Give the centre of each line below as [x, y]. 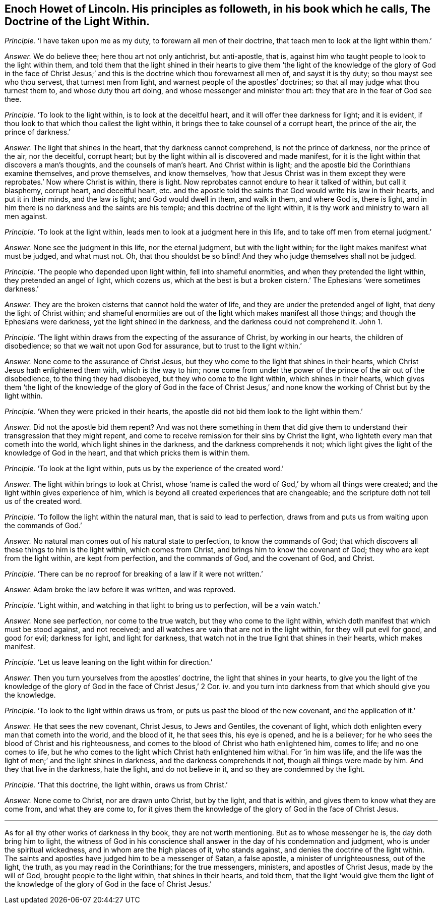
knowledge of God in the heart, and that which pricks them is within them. [127, 453]
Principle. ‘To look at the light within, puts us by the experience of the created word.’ [144, 469]
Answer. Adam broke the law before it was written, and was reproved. [120, 590]
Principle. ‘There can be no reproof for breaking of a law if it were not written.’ [134, 574]
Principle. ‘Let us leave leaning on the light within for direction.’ [109, 662]
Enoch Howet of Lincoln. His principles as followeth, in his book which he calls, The [218, 9]
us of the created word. [43, 501]
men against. [26, 216]
